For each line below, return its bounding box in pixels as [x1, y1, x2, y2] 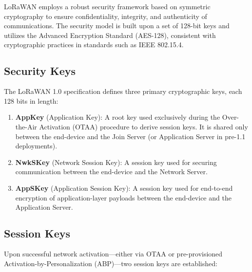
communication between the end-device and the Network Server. [15, 166, 208, 177]
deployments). [15, 141, 58, 151]
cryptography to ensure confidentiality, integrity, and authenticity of [4, 11, 207, 21]
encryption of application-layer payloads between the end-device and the [15, 192, 232, 202]
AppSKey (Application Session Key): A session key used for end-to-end [15, 182, 233, 193]
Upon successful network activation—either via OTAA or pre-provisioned [4, 248, 223, 258]
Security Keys [4, 63, 76, 78]
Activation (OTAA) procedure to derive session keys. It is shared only [39, 121, 248, 131]
